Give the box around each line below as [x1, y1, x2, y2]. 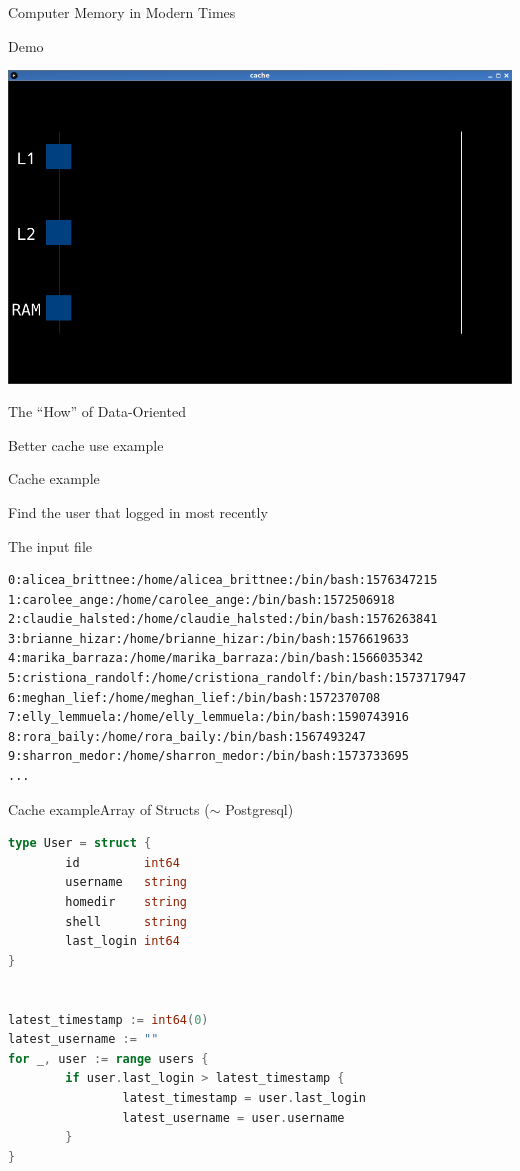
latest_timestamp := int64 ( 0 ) [8, 1012, 209, 1027]
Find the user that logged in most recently [8, 501, 268, 522]
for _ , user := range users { [8, 1051, 209, 1066]
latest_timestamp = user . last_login [122, 1090, 366, 1105]
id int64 [65, 855, 180, 870]
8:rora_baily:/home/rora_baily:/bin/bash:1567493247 [8, 729, 366, 744]
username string [65, 875, 187, 890]
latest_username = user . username [122, 1110, 345, 1125]
